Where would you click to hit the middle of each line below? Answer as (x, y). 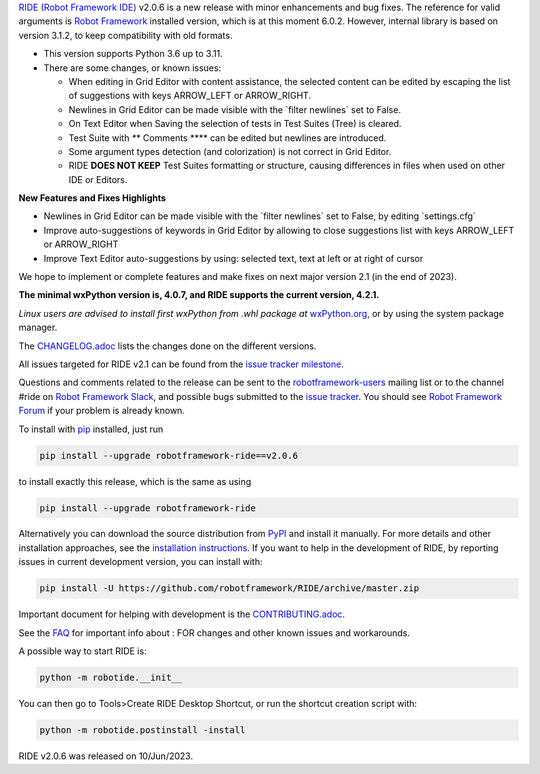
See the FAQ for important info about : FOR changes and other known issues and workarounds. (214, 632)
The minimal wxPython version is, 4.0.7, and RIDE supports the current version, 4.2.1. (199, 295)
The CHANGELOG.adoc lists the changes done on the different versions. (167, 346)
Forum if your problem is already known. (101, 411)
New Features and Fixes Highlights (92, 198)
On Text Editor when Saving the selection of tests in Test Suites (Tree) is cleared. (235, 124)
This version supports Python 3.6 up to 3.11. (133, 54)
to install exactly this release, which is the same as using (135, 481)
